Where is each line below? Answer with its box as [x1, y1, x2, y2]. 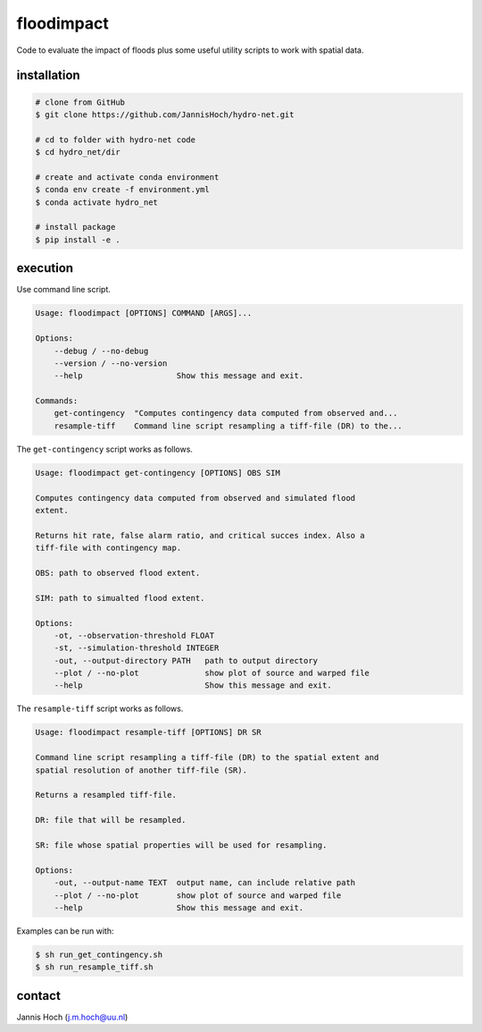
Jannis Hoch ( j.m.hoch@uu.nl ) [16, 1011, 129, 1022]
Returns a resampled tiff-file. [35, 790, 178, 800]
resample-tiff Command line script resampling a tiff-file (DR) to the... [54, 420, 403, 431]
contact [16, 988, 62, 1003]
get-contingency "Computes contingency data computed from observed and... [54, 408, 398, 419]
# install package [35, 222, 116, 233]
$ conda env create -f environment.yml [35, 184, 210, 195]
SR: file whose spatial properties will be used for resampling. [35, 840, 328, 850]
